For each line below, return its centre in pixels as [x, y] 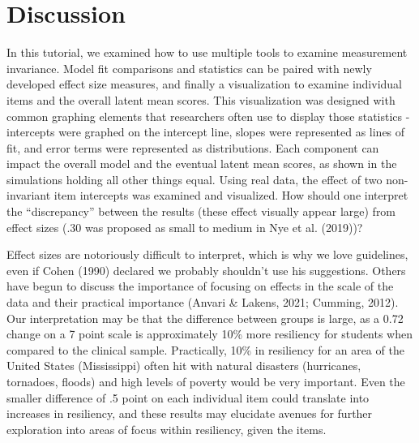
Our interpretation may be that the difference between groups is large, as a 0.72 [205, 318]
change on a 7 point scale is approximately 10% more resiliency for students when [210, 334]
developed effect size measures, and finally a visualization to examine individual [205, 84]
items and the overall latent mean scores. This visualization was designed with [201, 99]
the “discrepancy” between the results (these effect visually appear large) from [201, 211]
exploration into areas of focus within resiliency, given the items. [167, 429]
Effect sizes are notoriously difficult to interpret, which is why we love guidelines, [207, 254]
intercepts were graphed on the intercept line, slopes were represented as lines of [206, 132]
